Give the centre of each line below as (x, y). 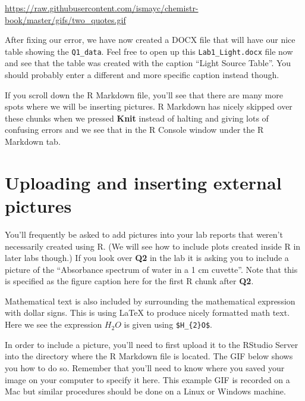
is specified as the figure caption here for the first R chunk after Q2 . (129, 281)
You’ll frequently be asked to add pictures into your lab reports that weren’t (144, 234)
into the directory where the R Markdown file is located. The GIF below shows (149, 356)
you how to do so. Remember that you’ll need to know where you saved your (145, 367)
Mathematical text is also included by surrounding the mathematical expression (150, 301)
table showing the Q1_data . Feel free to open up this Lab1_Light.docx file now (149, 51)
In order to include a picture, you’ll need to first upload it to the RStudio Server (152, 344)
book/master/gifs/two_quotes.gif (65, 19)
